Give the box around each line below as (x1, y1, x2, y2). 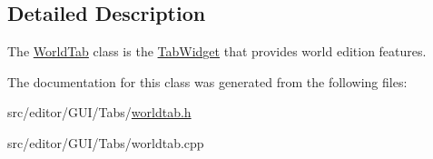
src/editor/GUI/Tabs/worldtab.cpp (7, 133, 204, 152)
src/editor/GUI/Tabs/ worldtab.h (7, 103, 192, 122)
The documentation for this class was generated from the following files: (7, 72, 408, 91)
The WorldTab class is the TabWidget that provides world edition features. (7, 42, 427, 61)
